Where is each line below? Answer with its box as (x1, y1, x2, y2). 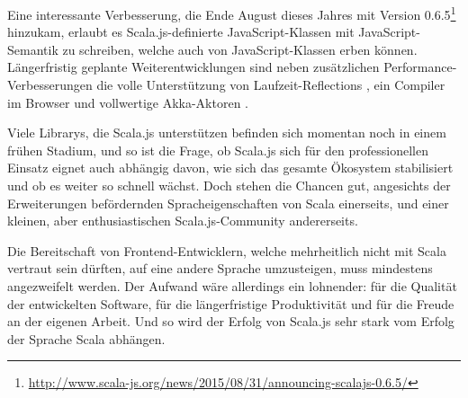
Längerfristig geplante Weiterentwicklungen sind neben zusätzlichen (7, 57, 380, 76)
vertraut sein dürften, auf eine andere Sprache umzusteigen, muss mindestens (7, 259, 433, 278)
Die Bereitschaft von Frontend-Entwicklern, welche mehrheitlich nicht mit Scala (7, 241, 446, 260)
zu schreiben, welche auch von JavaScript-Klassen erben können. (62, 40, 418, 58)
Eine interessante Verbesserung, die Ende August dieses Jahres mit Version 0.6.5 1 (7, 3, 456, 23)
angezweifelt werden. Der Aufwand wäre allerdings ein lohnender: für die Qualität (7, 276, 457, 295)
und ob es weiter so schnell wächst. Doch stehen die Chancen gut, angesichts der (7, 176, 451, 194)
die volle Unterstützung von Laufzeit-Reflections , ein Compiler (96, 75, 445, 94)
